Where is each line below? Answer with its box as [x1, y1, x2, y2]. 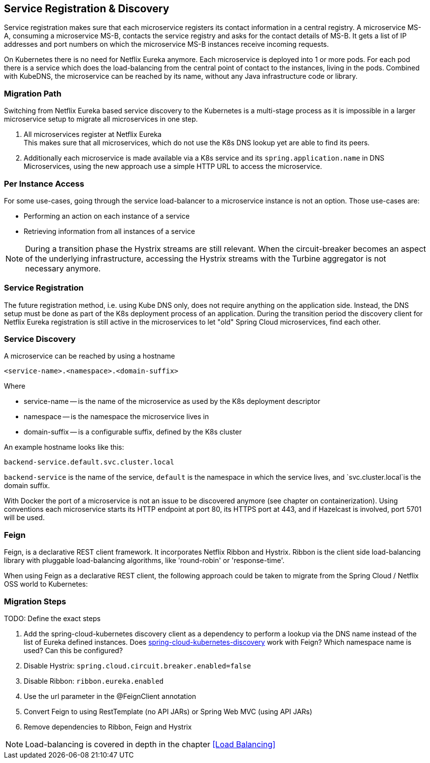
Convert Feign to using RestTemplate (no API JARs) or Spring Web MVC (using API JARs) [24, 707, 312, 716]
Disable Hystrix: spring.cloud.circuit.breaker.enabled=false [24, 661, 251, 670]
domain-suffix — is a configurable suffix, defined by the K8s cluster [24, 428, 242, 436]
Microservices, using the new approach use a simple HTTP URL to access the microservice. [24, 162, 322, 171]
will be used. [4, 513, 45, 522]
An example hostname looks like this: [4, 443, 124, 452]
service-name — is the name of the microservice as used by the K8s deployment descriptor [24, 397, 321, 406]
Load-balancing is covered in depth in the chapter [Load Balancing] [25, 739, 276, 749]
